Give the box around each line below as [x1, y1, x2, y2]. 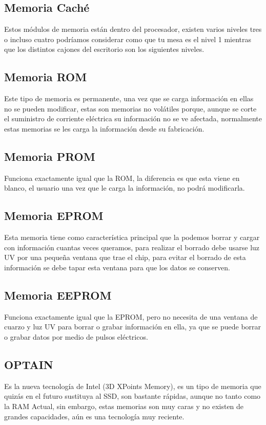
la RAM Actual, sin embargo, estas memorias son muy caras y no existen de [4, 400, 244, 411]
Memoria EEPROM [4, 287, 112, 303]
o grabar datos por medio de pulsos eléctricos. [4, 331, 148, 342]
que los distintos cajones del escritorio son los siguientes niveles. [4, 44, 204, 54]
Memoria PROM [4, 148, 95, 164]
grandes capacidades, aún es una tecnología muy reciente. [4, 411, 185, 421]
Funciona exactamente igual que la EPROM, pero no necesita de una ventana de [4, 311, 258, 322]
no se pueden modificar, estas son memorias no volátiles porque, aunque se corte [4, 103, 257, 114]
